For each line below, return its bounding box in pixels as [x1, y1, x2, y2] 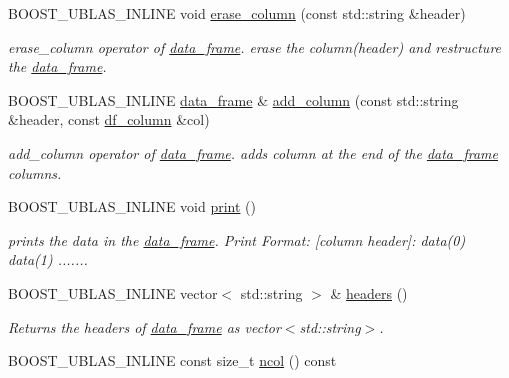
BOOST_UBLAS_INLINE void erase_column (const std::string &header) [8, 3, 466, 23]
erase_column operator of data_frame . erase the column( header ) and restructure [8, 36, 502, 57]
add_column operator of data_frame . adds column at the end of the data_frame [8, 142, 498, 163]
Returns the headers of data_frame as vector [8, 316, 281, 337]
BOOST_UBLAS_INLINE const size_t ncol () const [8, 350, 337, 371]
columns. [8, 162, 62, 183]
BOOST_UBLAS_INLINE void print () [8, 196, 257, 217]
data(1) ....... [8, 249, 88, 270]
